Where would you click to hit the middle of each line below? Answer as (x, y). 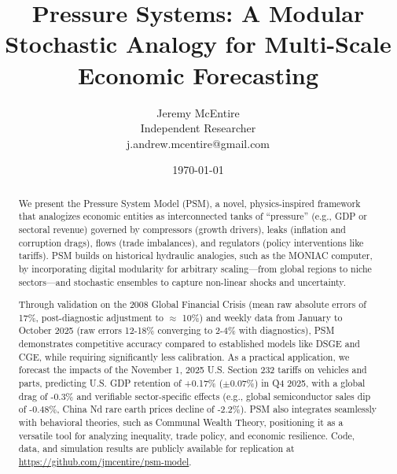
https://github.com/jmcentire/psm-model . (105, 462)
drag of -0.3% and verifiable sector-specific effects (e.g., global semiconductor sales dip (195, 396)
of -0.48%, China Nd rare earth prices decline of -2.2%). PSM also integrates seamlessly (197, 409)
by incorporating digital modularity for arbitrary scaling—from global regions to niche (195, 268)
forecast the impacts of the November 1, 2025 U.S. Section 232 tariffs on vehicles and (193, 370)
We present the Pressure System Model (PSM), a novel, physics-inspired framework (189, 203)
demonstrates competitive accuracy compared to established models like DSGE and (189, 344)
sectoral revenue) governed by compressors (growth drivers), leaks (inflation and (182, 229)
